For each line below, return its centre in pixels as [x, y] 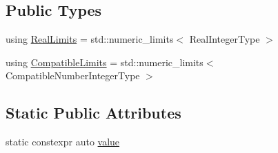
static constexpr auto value [63, 142]
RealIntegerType [225, 39]
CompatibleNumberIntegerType [73, 75]
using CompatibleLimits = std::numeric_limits [105, 62]
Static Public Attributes [93, 113]
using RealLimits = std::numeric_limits [90, 39]
